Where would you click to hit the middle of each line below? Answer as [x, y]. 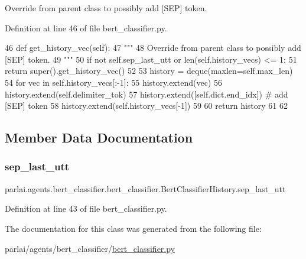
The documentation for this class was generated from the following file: [133, 228]
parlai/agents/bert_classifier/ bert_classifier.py [90, 248]
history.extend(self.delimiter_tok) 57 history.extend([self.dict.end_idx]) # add [147, 94]
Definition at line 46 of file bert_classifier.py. [86, 27]
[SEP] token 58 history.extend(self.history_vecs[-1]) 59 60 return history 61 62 [146, 106]
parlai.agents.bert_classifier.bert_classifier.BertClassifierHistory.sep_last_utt [145, 188]
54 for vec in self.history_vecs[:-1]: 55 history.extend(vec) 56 [113, 82]
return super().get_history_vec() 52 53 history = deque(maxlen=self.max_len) [149, 71]
